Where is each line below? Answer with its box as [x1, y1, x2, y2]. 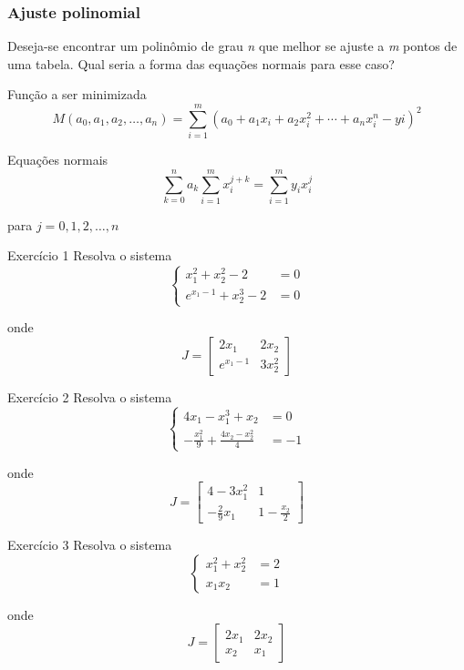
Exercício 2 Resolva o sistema [7, 387, 172, 406]
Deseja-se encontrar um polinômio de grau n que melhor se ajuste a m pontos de [7, 36, 458, 56]
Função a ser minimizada [7, 85, 147, 104]
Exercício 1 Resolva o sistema [7, 246, 172, 265]
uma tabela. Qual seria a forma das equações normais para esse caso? [7, 54, 395, 73]
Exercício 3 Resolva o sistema [7, 535, 172, 553]
